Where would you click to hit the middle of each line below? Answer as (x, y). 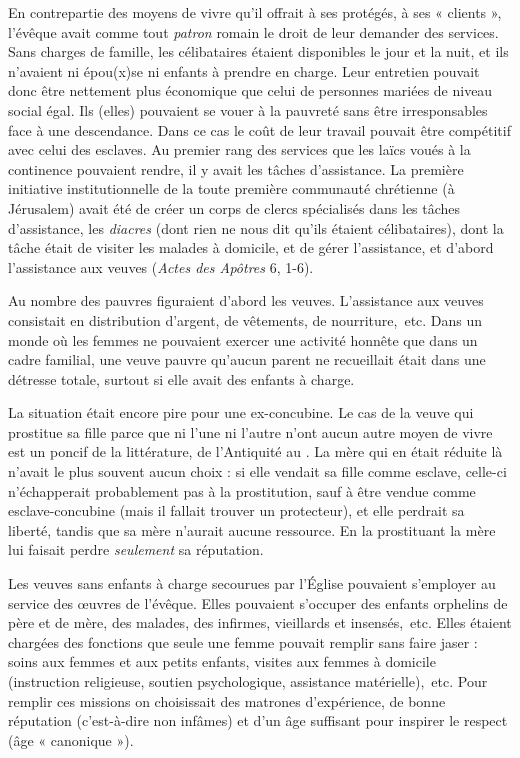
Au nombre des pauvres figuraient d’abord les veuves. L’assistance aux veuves (246, 300)
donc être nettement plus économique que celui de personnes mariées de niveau (250, 90)
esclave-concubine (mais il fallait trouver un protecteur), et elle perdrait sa (236, 510)
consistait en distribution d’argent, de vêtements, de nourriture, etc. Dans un (245, 319)
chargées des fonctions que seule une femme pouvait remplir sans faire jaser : (243, 641)
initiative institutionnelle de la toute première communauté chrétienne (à (231, 188)
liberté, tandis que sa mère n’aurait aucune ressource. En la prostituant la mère (252, 529)
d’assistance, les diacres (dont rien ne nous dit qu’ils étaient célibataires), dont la (256, 227)
